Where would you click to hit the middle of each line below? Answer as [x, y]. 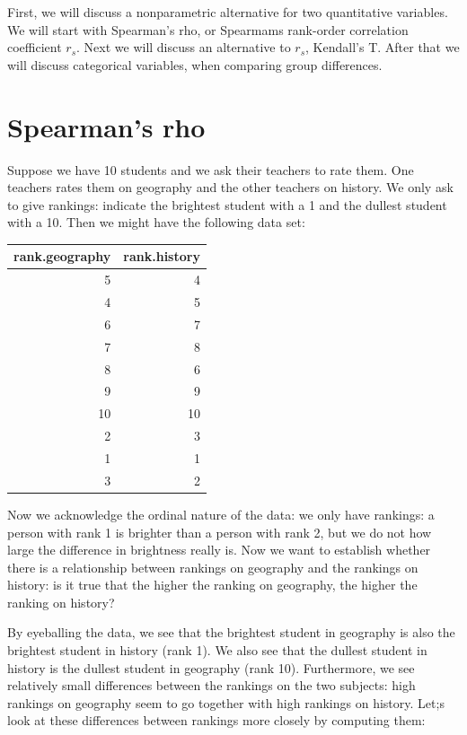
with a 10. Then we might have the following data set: [156, 222]
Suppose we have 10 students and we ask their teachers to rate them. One [211, 169]
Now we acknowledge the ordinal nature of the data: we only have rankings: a [221, 514]
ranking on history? [61, 602]
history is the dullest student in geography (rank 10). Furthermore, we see [211, 667]
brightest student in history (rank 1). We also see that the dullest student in [217, 650]
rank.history [162, 256]
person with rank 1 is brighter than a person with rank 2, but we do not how [220, 532]
